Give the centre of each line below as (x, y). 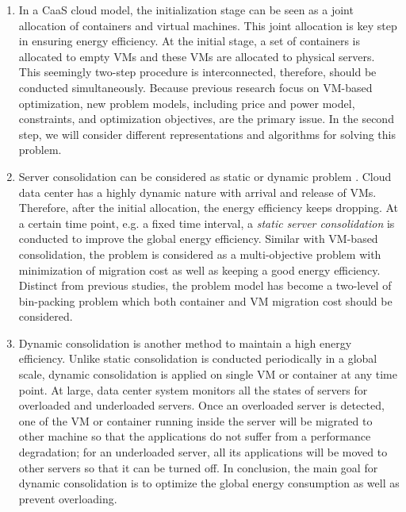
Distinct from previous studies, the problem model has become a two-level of (205, 285)
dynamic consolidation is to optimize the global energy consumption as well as (209, 483)
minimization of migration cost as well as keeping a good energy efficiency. (199, 269)
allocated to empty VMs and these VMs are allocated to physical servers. (197, 56)
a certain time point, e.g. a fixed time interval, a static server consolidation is (207, 223)
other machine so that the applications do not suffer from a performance (195, 436)
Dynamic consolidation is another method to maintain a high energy (185, 343)
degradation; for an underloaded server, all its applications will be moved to (203, 452)
